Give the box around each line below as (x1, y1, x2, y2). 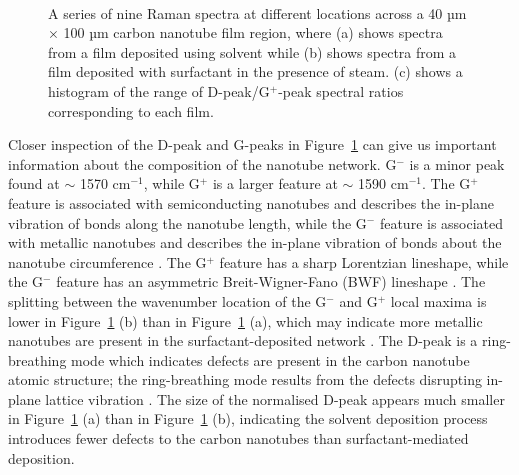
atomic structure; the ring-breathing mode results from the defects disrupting (8, 369, 482, 390)
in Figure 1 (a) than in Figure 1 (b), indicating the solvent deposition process (8, 408, 488, 429)
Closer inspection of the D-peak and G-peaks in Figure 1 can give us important (8, 134, 497, 155)
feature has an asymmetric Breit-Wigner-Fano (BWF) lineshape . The (56, 271, 486, 292)
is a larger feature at (212, 173, 338, 194)
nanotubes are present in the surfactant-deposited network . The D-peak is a (8, 330, 478, 351)
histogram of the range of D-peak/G (48, 80, 270, 101)
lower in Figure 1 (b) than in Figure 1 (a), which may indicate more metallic (8, 310, 483, 331)
